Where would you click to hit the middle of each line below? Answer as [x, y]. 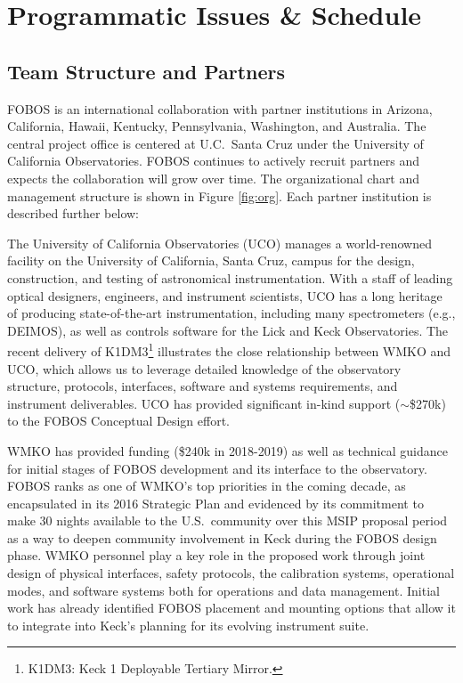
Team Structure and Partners [146, 71]
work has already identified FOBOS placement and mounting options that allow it [231, 608]
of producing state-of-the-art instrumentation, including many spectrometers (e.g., [231, 313]
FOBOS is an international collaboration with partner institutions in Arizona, [220, 108]
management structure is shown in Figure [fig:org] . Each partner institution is [219, 195]
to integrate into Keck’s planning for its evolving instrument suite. [188, 625]
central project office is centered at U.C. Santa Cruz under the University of [215, 143]
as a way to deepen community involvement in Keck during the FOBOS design [222, 537]
